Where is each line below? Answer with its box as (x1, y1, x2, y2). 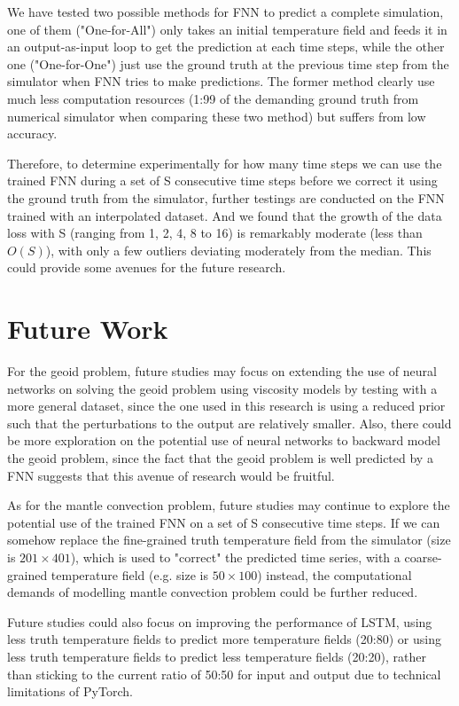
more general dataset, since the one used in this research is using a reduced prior (7, 396, 446, 415)
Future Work (7, 310, 168, 347)
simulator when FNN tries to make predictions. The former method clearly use (7, 72, 435, 90)
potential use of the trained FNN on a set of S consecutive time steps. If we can (7, 513, 440, 531)
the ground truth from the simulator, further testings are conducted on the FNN (7, 188, 445, 207)
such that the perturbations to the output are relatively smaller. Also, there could (7, 413, 452, 432)
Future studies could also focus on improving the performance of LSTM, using (7, 612, 432, 631)
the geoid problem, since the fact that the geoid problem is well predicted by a (7, 449, 433, 467)
